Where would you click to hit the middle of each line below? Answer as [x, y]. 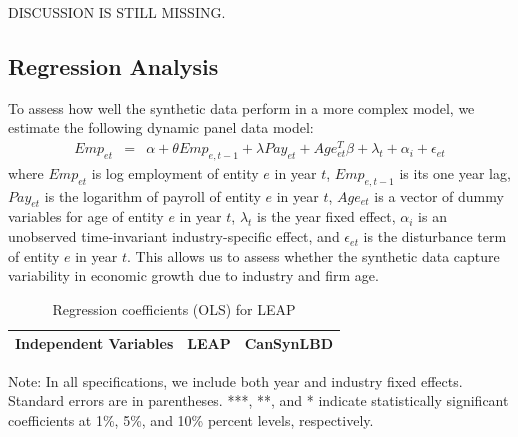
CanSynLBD [289, 343]
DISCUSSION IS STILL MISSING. [117, 12]
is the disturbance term [435, 236]
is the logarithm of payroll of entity [152, 195]
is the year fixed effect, [326, 216]
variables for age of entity [86, 216]
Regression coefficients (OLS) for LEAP [174, 308]
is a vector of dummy [439, 195]
